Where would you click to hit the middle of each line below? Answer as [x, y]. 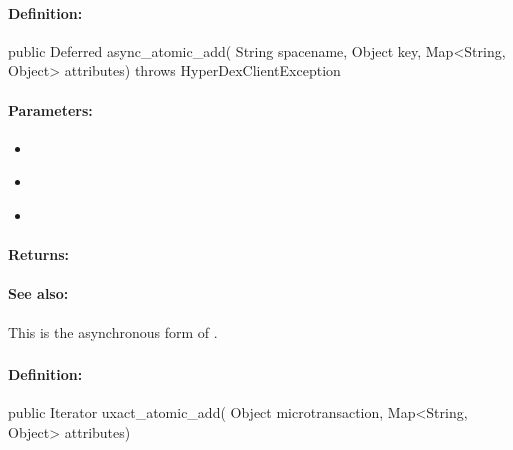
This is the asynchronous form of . [113, 331]
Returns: [39, 254]
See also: [38, 293]
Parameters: [50, 109]
